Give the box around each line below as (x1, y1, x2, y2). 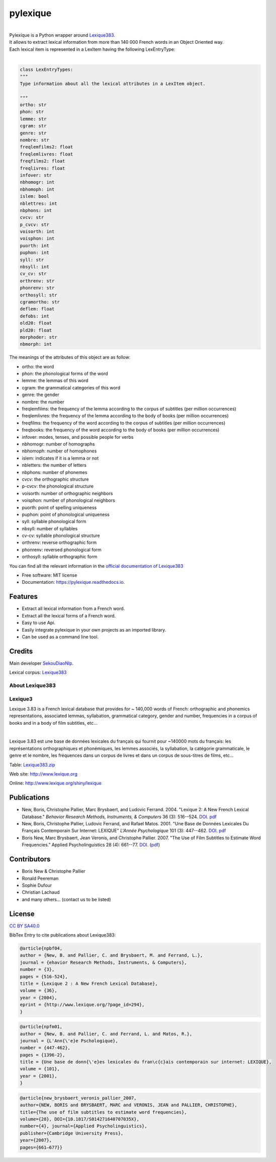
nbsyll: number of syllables (22, 525, 78, 531)
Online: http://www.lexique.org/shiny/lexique (9, 780, 102, 786)
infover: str (20, 172, 52, 178)
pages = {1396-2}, (20, 1052, 65, 1058)
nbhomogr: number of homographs (22, 441, 95, 447)
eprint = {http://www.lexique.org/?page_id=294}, (20, 1002, 145, 1008)
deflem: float (20, 306, 55, 312)
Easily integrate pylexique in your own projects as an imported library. (22, 627, 166, 633)
